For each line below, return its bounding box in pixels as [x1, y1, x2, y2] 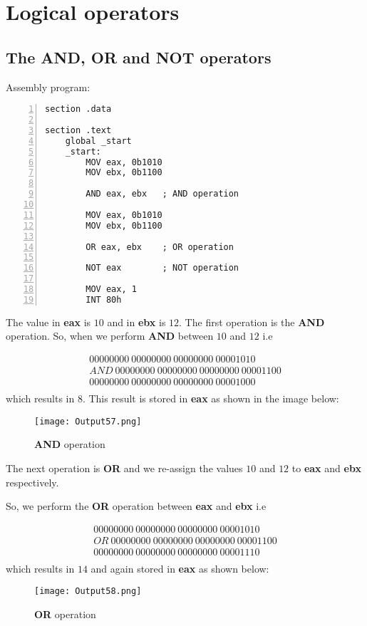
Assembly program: [6, 79, 91, 94]
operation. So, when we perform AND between [6, 328, 214, 343]
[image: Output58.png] [34, 586, 142, 597]
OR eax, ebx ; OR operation [86, 241, 234, 252]
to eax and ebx [291, 460, 361, 475]
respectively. [6, 474, 59, 489]
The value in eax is [6, 314, 91, 329]
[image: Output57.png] [34, 416, 142, 427]
